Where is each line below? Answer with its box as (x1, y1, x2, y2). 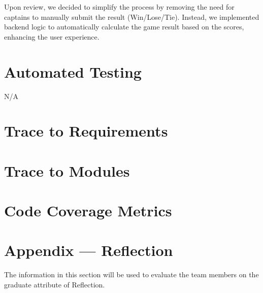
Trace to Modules (4, 160, 130, 181)
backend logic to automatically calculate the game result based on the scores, (4, 21, 244, 32)
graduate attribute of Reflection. (4, 279, 105, 289)
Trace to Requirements (4, 120, 168, 141)
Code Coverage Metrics (4, 200, 172, 221)
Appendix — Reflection (4, 240, 173, 261)
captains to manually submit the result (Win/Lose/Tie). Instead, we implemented (4, 11, 259, 22)
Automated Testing (4, 61, 142, 82)
